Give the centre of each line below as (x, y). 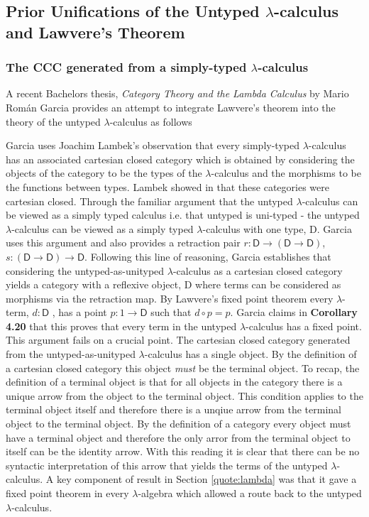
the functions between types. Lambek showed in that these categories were (167, 186)
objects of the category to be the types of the (104, 173)
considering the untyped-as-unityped (85, 270)
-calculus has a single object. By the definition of (250, 354)
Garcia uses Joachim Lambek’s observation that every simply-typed (153, 145)
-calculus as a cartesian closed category (258, 270)
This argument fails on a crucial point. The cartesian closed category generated (178, 340)
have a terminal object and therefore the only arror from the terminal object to (178, 437)
